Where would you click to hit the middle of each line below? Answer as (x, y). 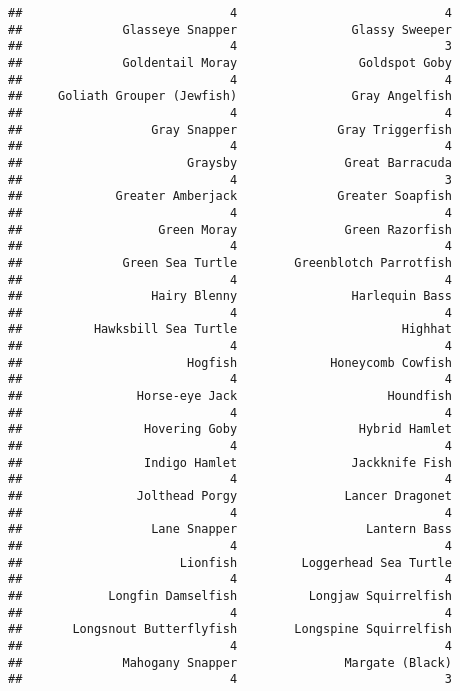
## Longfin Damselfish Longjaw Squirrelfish (230, 595)
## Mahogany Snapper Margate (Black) (230, 662)
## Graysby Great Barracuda (230, 162)
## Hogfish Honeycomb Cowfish (230, 362)
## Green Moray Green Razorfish (230, 229)
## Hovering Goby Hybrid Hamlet (230, 429)
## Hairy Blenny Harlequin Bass (230, 296)
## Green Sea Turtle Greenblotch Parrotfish (230, 262)
